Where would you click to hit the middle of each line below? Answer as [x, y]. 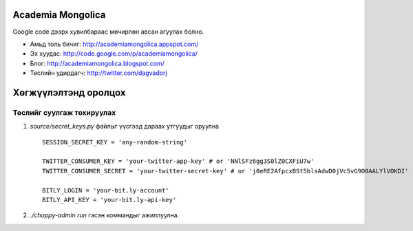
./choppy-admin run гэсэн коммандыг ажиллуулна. [105, 215]
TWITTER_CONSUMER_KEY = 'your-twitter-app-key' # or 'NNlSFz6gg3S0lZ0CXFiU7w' [178, 161]
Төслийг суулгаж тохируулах [64, 112]
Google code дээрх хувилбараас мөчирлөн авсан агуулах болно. [108, 32]
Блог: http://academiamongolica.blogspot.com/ [97, 63]
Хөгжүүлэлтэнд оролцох [69, 92]
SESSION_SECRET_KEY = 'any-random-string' [115, 142]
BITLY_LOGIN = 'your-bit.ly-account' [106, 190]
